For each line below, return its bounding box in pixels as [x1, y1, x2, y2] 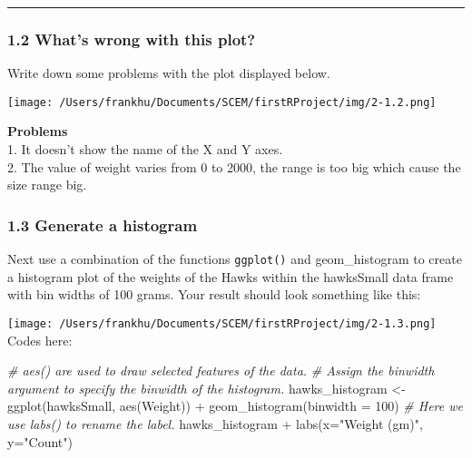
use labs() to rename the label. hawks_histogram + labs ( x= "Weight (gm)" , [7, 414, 423, 433]
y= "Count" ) [7, 432, 73, 451]
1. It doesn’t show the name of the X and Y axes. [7, 140, 283, 159]
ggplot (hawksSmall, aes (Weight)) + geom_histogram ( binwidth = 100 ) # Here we [7, 396, 464, 415]
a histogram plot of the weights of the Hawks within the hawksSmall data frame [7, 267, 454, 286]
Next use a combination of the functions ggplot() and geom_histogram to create [7, 249, 462, 268]
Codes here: [7, 330, 73, 349]
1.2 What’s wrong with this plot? [7, 27, 256, 50]
